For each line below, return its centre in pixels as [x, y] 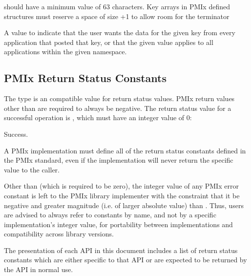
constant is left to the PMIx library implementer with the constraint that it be [122, 195]
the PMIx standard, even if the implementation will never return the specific [119, 160]
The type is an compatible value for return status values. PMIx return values [119, 98]
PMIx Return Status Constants [85, 78]
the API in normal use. [39, 269]
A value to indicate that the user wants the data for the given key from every [120, 32]
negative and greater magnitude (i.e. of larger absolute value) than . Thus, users [124, 205]
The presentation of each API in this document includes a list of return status [121, 250]
